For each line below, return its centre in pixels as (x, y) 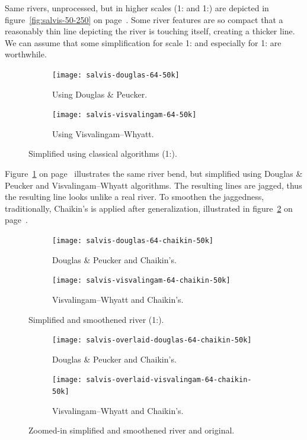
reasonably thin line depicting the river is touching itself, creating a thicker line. (150, 31)
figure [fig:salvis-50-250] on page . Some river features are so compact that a (144, 19)
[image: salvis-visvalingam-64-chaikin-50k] (141, 281)
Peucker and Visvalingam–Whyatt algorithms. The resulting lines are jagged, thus (153, 185)
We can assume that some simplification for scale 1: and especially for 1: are (143, 42)
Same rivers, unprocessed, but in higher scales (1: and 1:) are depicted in (137, 8)
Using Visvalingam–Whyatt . (103, 133)
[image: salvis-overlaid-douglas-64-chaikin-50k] (152, 340)
